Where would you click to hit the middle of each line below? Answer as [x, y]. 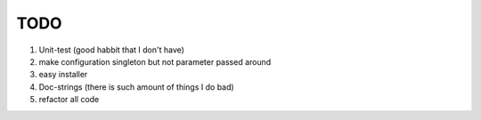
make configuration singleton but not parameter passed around [155, 61]
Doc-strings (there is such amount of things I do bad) [137, 87]
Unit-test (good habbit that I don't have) [111, 50]
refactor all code [69, 100]
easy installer [63, 75]
